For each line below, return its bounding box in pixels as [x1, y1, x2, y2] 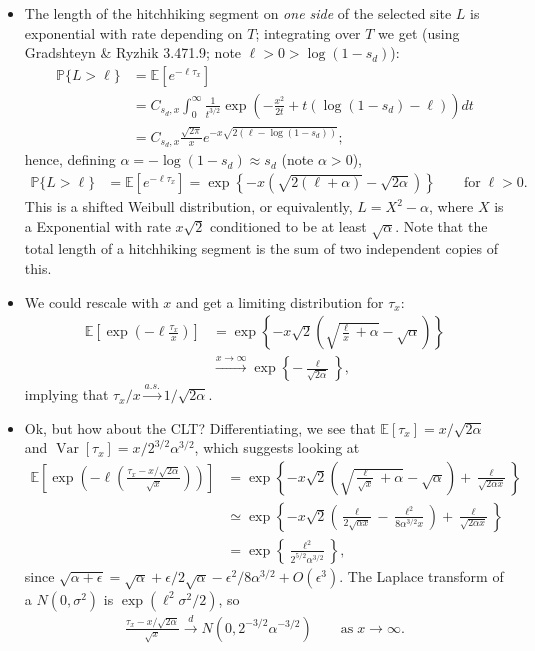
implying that [24, 384, 109, 405]
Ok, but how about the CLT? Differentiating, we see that [24, 417, 376, 438]
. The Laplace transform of [339, 565, 504, 586]
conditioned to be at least [210, 215, 367, 236]
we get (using [378, 22, 460, 43]
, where [428, 196, 474, 217]
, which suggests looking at [194, 437, 360, 458]
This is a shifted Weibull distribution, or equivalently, [24, 196, 353, 217]
